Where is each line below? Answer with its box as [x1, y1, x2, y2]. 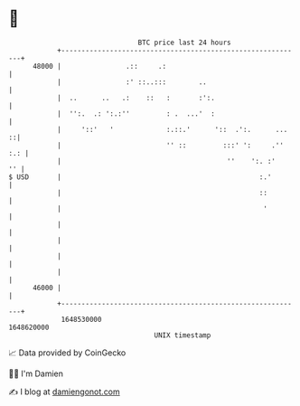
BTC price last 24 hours [137, 38, 231, 47]
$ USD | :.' [8, 172, 272, 182]
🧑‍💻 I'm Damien [8, 368, 64, 379]
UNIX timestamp [154, 330, 211, 340]
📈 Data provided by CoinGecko [8, 347, 127, 358]
